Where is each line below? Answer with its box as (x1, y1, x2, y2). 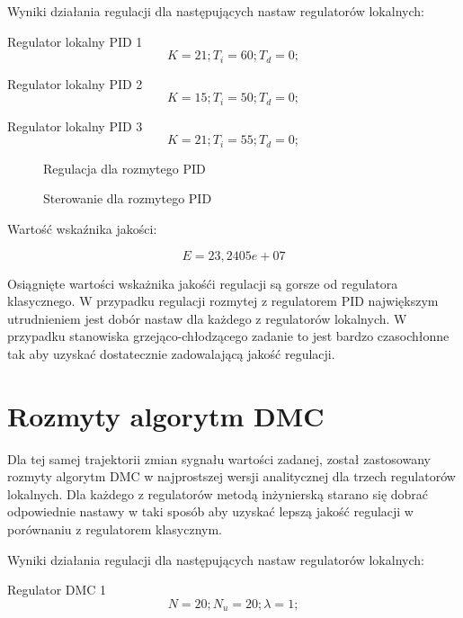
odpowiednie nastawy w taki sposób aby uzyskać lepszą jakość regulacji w (7, 502, 414, 521)
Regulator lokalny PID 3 (7, 116, 143, 135)
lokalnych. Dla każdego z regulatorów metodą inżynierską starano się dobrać (7, 484, 429, 503)
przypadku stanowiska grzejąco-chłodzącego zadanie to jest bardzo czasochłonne (7, 327, 450, 345)
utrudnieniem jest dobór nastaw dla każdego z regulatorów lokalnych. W (7, 309, 407, 327)
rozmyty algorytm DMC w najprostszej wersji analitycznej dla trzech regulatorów (7, 467, 456, 486)
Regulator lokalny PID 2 (7, 74, 143, 93)
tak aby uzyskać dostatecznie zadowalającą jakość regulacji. (7, 344, 335, 363)
